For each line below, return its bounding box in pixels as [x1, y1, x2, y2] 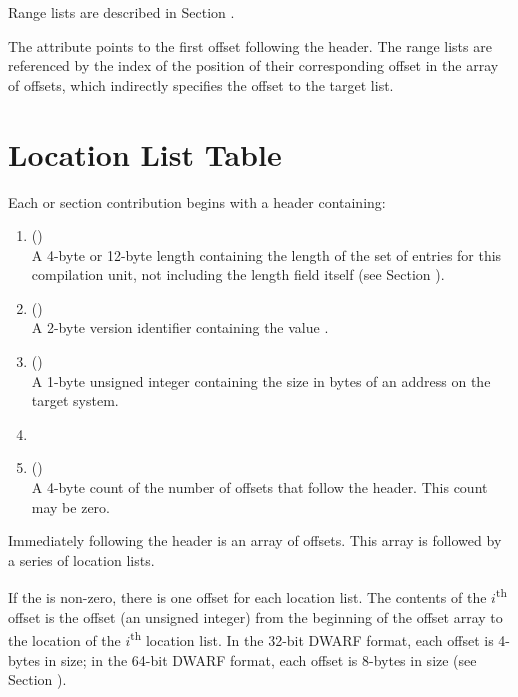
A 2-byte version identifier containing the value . [31, 317, 329, 338]
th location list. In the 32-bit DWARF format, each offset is [130, 627, 494, 650]
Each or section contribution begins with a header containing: [8, 191, 386, 212]
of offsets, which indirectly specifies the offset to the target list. [8, 74, 394, 95]
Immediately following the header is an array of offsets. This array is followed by [8, 530, 502, 551]
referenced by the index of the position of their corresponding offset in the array [8, 55, 499, 76]
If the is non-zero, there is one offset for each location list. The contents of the [8, 587, 487, 608]
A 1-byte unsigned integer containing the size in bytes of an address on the [31, 370, 491, 391]
